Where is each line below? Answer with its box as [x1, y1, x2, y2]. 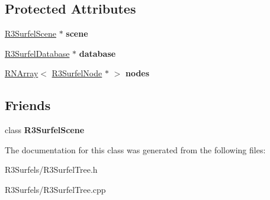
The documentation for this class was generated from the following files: [5, 143, 266, 156]
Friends [5, 96, 51, 114]
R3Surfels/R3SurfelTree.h [5, 163, 98, 176]
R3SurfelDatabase [5, 47, 70, 59]
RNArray [5, 67, 38, 79]
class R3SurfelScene [5, 124, 85, 136]
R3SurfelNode [52, 67, 102, 79]
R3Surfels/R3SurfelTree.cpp [5, 183, 106, 195]
